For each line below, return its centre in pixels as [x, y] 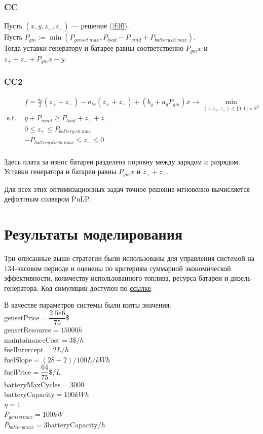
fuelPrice [18, 372]
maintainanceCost [32, 340]
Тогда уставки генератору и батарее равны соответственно [94, 48]
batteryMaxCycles [32, 385]
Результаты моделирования [93, 234]
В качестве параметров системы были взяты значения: [88, 305]
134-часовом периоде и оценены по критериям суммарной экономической [118, 268]
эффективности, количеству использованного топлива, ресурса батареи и [116, 278]
